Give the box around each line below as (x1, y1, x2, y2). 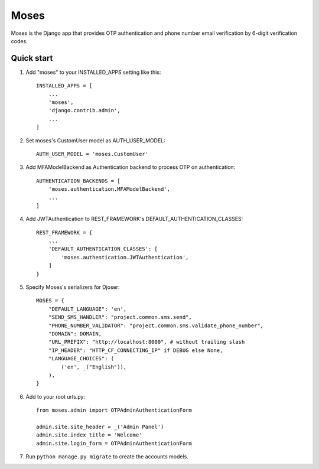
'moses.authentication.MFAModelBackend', (48, 186, 171, 193)
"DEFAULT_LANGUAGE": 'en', (48, 305, 127, 312)
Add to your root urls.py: (25, 393, 86, 400)
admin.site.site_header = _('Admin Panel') (36, 423, 164, 430)
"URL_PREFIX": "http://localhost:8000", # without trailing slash (48, 338, 245, 346)
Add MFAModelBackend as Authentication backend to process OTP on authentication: (25, 164, 236, 171)
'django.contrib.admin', (48, 107, 121, 114)
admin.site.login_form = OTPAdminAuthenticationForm (36, 440, 192, 447)
